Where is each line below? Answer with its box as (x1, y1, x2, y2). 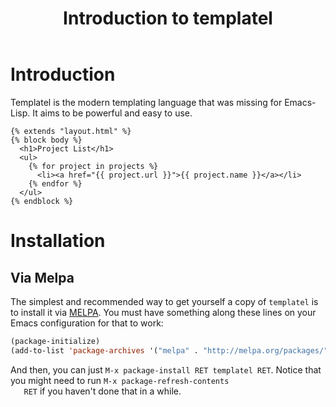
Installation (10, 230, 106, 252)
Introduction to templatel (63, 7, 273, 30)
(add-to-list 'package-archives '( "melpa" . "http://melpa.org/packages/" (10, 345, 329, 356)
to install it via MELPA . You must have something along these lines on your (10, 306, 317, 318)
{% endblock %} (10, 196, 74, 206)
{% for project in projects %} (28, 161, 159, 171)
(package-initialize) (10, 336, 101, 346)
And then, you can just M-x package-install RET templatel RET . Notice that (10, 363, 322, 376)
